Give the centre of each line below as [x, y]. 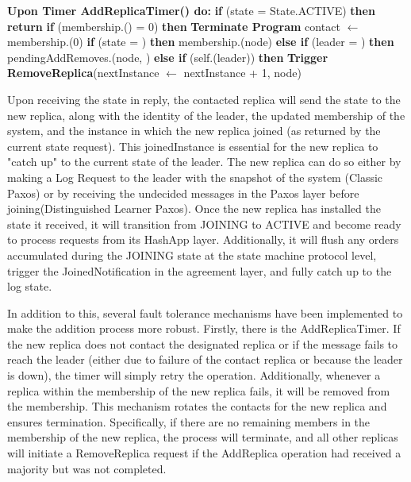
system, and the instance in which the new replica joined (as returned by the [194, 131]
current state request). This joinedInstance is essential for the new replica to [193, 146]
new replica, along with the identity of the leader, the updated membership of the [206, 115]
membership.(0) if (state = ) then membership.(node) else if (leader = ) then [201, 42]
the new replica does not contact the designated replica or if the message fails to [203, 343]
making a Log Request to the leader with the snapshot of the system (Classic [195, 177]
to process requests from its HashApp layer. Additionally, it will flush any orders [203, 239]
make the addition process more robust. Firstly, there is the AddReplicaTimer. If [204, 328]
